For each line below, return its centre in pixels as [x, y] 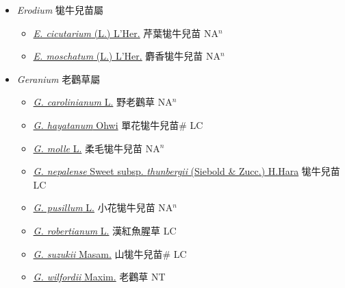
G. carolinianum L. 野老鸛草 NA [103, 102]
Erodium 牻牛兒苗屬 [60, 10]
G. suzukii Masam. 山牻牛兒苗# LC [110, 253]
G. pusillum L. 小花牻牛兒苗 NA [103, 207]
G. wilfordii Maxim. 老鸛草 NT [99, 277]
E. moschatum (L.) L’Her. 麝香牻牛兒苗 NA [127, 56]
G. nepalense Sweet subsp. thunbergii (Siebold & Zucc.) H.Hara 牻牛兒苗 [187, 171]
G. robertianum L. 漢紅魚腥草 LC [105, 230]
